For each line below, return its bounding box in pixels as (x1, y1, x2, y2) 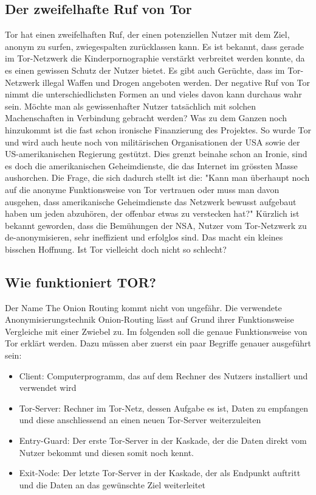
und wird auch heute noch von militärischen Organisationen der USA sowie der (5, 135, 300, 148)
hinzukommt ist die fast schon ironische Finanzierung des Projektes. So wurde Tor (5, 123, 311, 136)
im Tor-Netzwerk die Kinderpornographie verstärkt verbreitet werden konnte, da (5, 52, 305, 65)
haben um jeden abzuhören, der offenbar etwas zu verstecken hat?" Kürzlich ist (5, 207, 300, 220)
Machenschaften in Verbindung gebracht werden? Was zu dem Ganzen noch (5, 111, 287, 124)
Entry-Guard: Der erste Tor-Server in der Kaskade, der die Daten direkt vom (19, 434, 307, 447)
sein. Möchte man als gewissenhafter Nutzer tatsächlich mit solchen (5, 99, 256, 112)
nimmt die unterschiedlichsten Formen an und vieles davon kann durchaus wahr (5, 88, 302, 100)
